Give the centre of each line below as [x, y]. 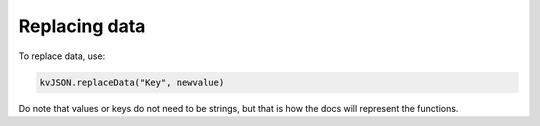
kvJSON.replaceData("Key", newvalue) [132, 82]
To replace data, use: [62, 56]
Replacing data [82, 26]
